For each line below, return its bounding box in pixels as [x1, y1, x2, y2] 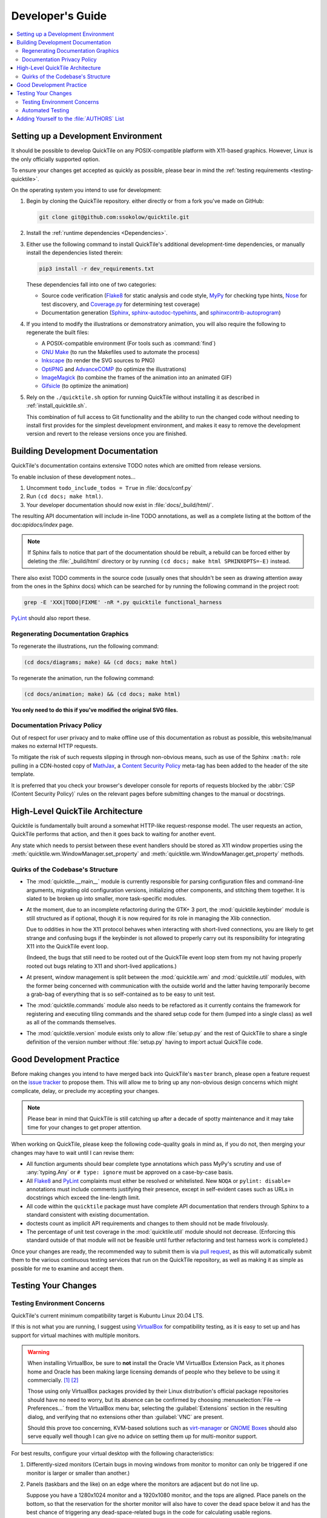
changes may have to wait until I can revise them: [11, 1149, 134, 1156]
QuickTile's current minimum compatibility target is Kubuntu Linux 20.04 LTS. [11, 1312, 204, 1319]
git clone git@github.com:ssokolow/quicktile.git [39, 214, 190, 221]
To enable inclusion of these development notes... [11, 473, 136, 480]
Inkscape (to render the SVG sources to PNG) [41, 357, 155, 364]
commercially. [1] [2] [27, 1377, 79, 1384]
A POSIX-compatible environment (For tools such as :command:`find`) [41, 340, 216, 347]
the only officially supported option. [11, 155, 100, 163]
